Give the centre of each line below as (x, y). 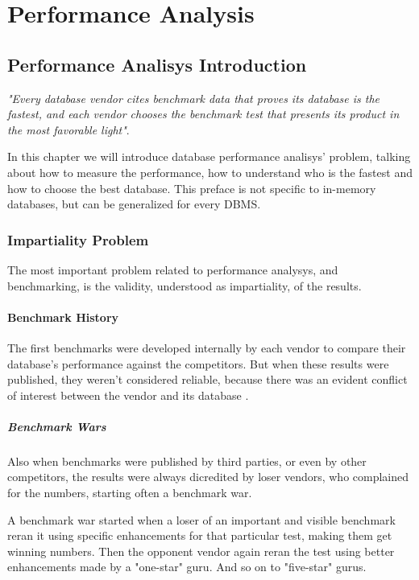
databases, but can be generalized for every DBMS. (134, 204)
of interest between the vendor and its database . (128, 395)
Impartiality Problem (78, 239)
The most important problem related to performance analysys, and (173, 269)
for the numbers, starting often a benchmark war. (130, 493)
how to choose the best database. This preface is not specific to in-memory (192, 188)
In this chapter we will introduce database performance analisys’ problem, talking (209, 156)
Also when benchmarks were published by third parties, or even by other (187, 461)
